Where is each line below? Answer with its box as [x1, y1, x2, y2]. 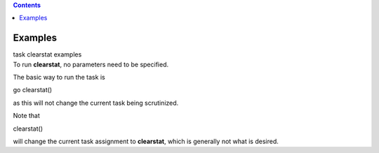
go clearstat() [13, 86, 53, 94]
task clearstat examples [13, 50, 82, 59]
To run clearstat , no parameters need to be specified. [13, 60, 168, 68]
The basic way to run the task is [13, 73, 105, 82]
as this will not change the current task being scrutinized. [13, 99, 179, 107]
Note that [13, 112, 40, 120]
